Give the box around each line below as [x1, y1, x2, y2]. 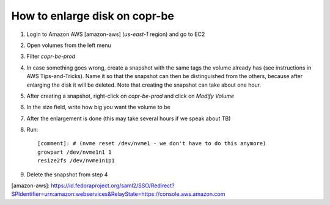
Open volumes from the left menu [26, 41, 111, 49]
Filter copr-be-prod [26, 52, 76, 60]
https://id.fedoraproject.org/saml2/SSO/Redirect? [51, 182, 175, 189]
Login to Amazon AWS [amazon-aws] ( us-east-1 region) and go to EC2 [26, 31, 205, 38]
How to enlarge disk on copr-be [11, 9, 174, 23]
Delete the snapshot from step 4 [26, 171, 108, 178]
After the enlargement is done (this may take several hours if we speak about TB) [26, 115, 231, 122]
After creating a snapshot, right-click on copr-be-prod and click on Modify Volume [26, 92, 235, 99]
